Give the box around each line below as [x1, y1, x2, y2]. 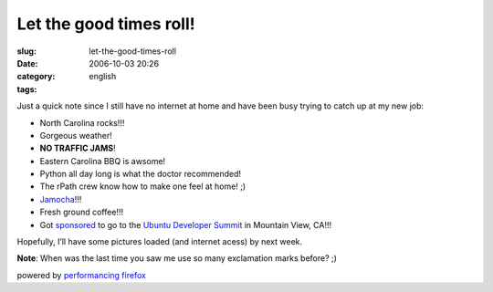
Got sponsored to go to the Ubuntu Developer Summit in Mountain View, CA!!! [39, 219, 332, 230]
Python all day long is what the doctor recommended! [39, 169, 242, 180]
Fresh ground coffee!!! [39, 206, 123, 218]
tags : [16, 83, 37, 95]
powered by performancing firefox [16, 269, 146, 280]
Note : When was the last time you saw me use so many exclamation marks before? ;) [16, 253, 338, 264]
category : [16, 71, 56, 82]
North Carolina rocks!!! [39, 117, 125, 128]
